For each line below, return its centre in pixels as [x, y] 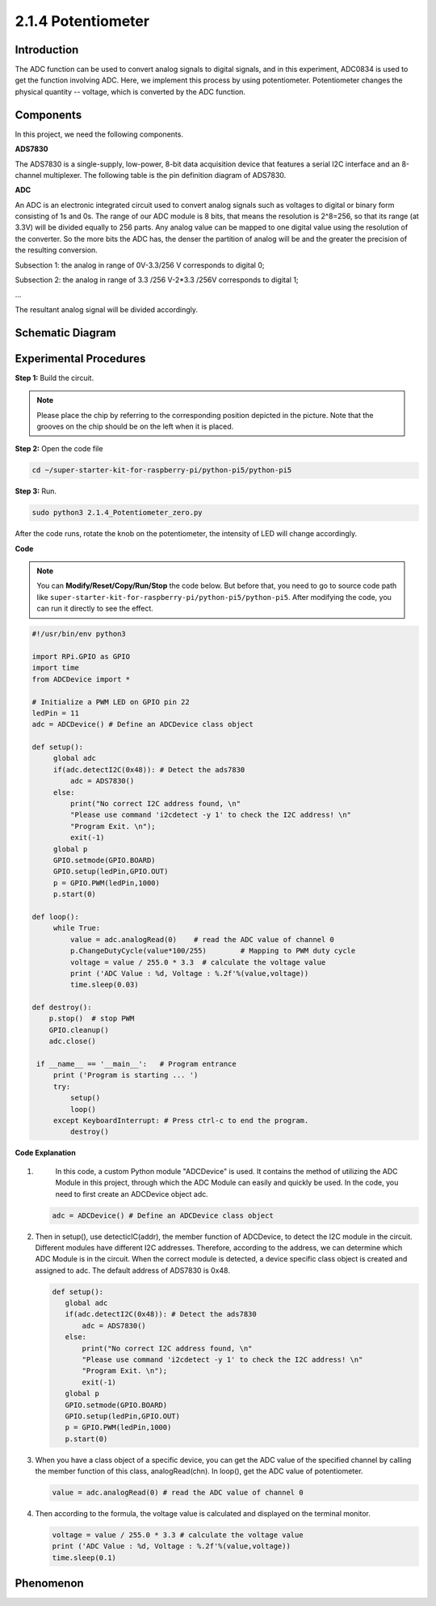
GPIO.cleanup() [79, 1030]
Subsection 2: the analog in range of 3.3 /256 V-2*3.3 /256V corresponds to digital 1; [157, 280]
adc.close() [73, 1042]
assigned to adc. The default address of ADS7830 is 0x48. [132, 1270]
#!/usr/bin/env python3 [79, 634]
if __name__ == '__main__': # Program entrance [137, 1064]
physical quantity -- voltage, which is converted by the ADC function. [130, 91]
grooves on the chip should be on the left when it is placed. [135, 426]
